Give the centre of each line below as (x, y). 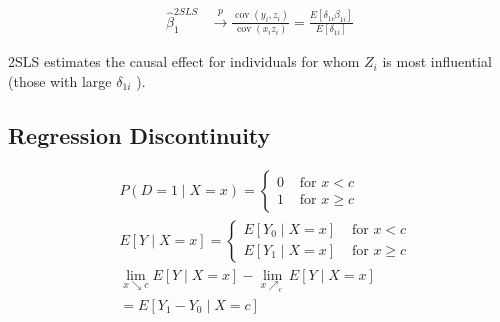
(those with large (60, 80)
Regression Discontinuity (139, 134)
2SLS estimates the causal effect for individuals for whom (184, 61)
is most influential (437, 61)
